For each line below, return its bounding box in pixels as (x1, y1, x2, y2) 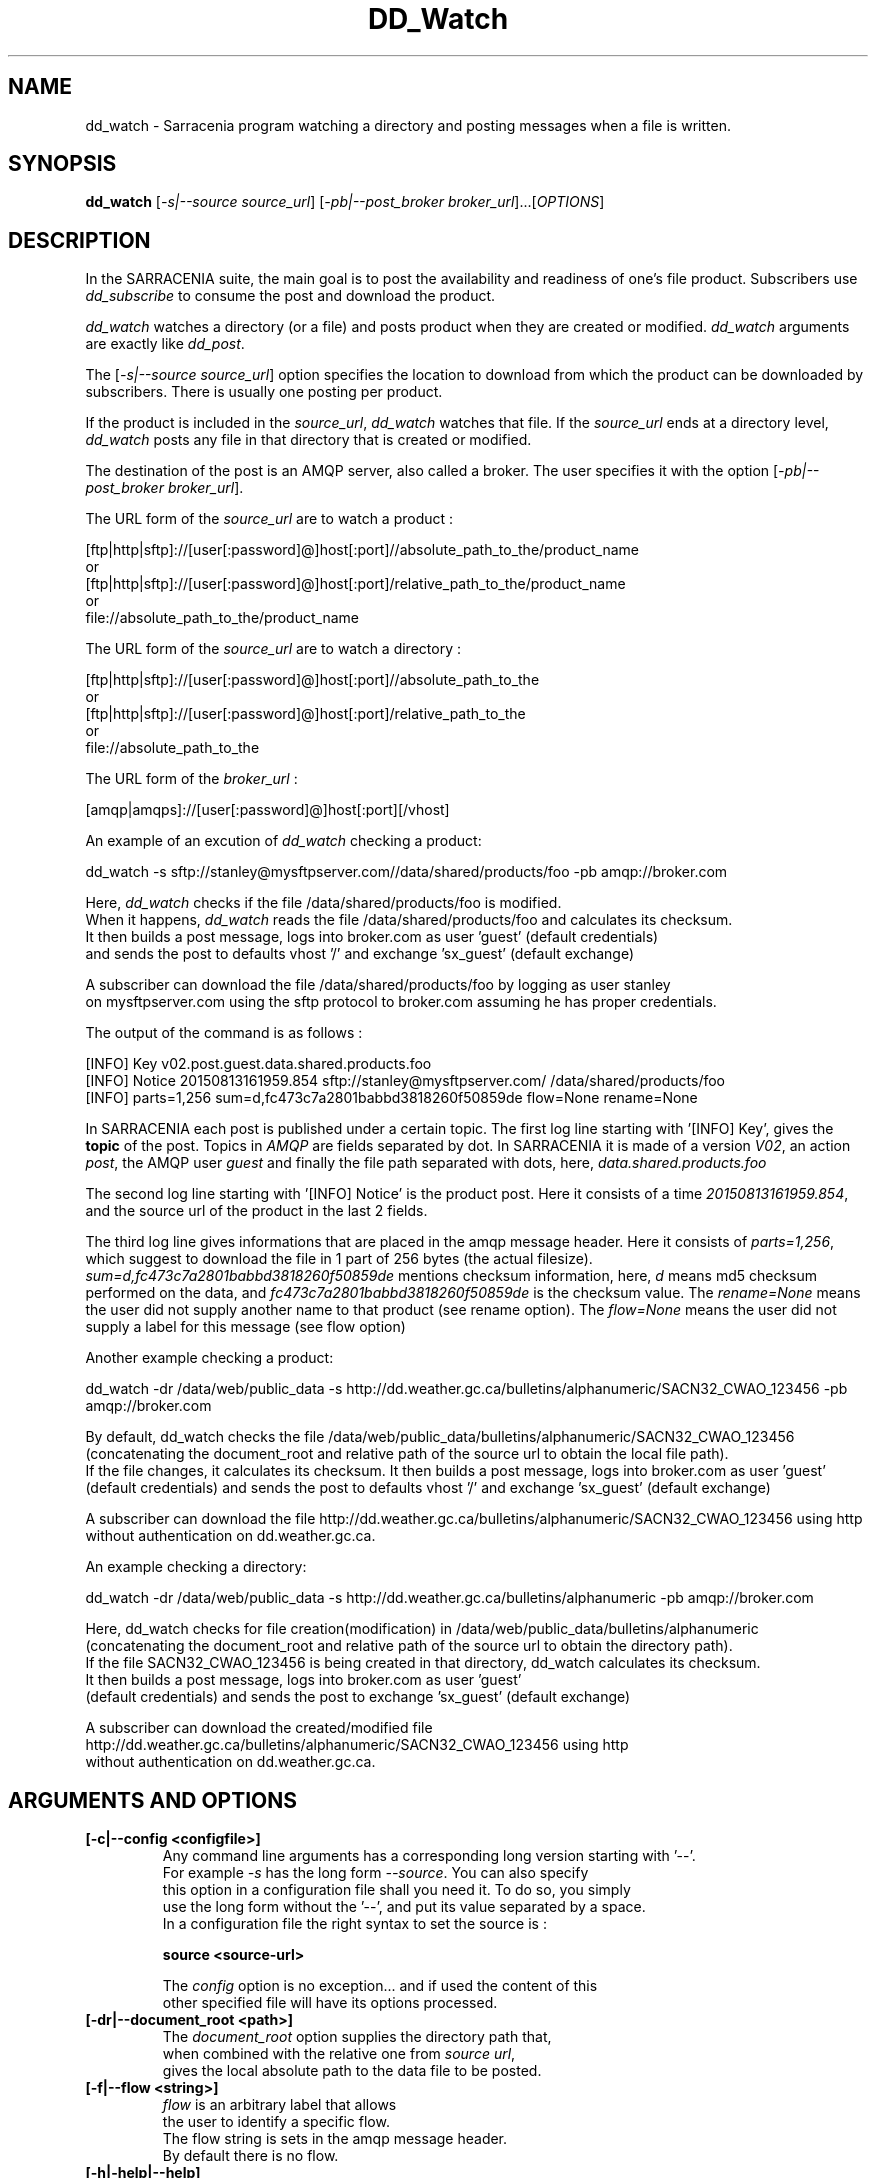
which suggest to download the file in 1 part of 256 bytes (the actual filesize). (85, 1250, 593, 1268)
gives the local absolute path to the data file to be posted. (162, 2062, 542, 2080)
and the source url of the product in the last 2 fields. (85, 1202, 428, 1220)
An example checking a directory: (85, 1558, 307, 1576)
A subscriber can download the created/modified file (85, 1719, 433, 1737)
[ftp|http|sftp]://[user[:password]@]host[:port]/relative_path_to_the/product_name (85, 575, 626, 593)
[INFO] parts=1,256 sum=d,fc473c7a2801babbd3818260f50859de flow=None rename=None (85, 1089, 698, 1107)
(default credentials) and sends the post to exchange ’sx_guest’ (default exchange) (85, 1688, 631, 1706)
